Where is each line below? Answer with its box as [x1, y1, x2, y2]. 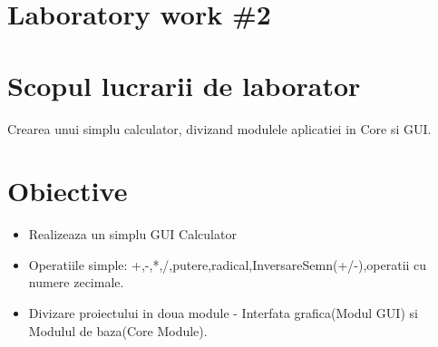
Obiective [7, 172, 128, 209]
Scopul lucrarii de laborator [7, 66, 361, 103]
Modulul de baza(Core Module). [28, 321, 208, 340]
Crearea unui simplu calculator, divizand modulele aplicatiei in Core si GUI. [7, 119, 432, 138]
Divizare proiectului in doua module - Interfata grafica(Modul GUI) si [28, 304, 418, 322]
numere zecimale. [28, 273, 124, 292]
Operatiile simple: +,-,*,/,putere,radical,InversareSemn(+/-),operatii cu [28, 255, 427, 274]
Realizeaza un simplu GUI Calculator [28, 225, 237, 244]
